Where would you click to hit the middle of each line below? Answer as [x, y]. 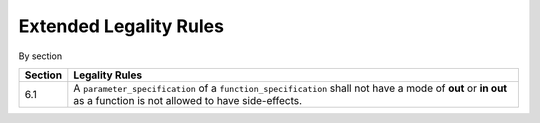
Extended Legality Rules [121, 26]
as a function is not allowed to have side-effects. [188, 100]
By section [40, 56]
